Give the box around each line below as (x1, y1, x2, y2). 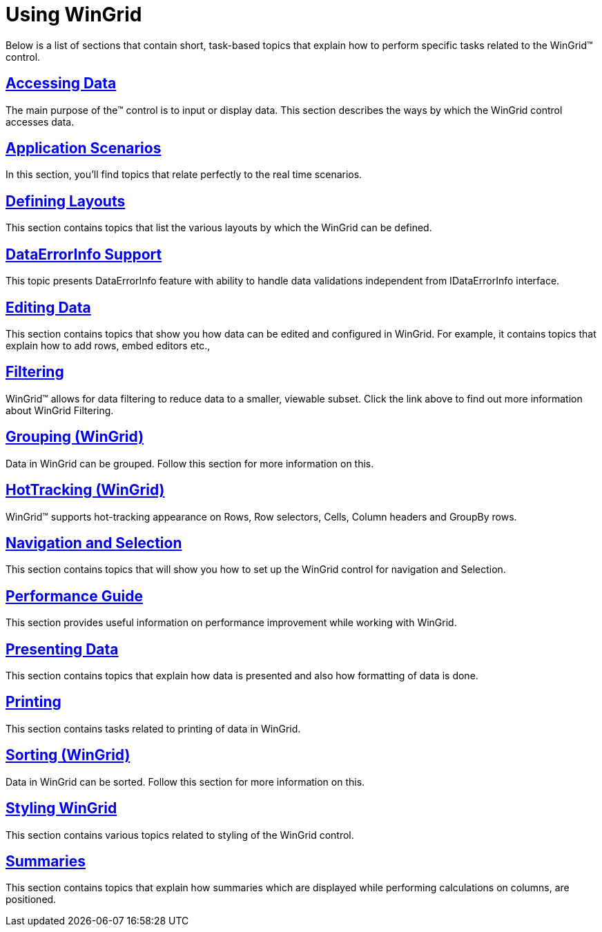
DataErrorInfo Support (6, 245, 162, 263)
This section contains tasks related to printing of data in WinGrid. (6, 722, 301, 735)
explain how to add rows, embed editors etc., (6, 339, 211, 351)
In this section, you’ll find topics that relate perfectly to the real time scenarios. (6, 168, 362, 181)
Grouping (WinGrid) (6, 428, 144, 446)
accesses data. (6, 115, 75, 128)
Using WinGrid (6, 3, 142, 26)
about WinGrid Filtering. (6, 404, 114, 416)
